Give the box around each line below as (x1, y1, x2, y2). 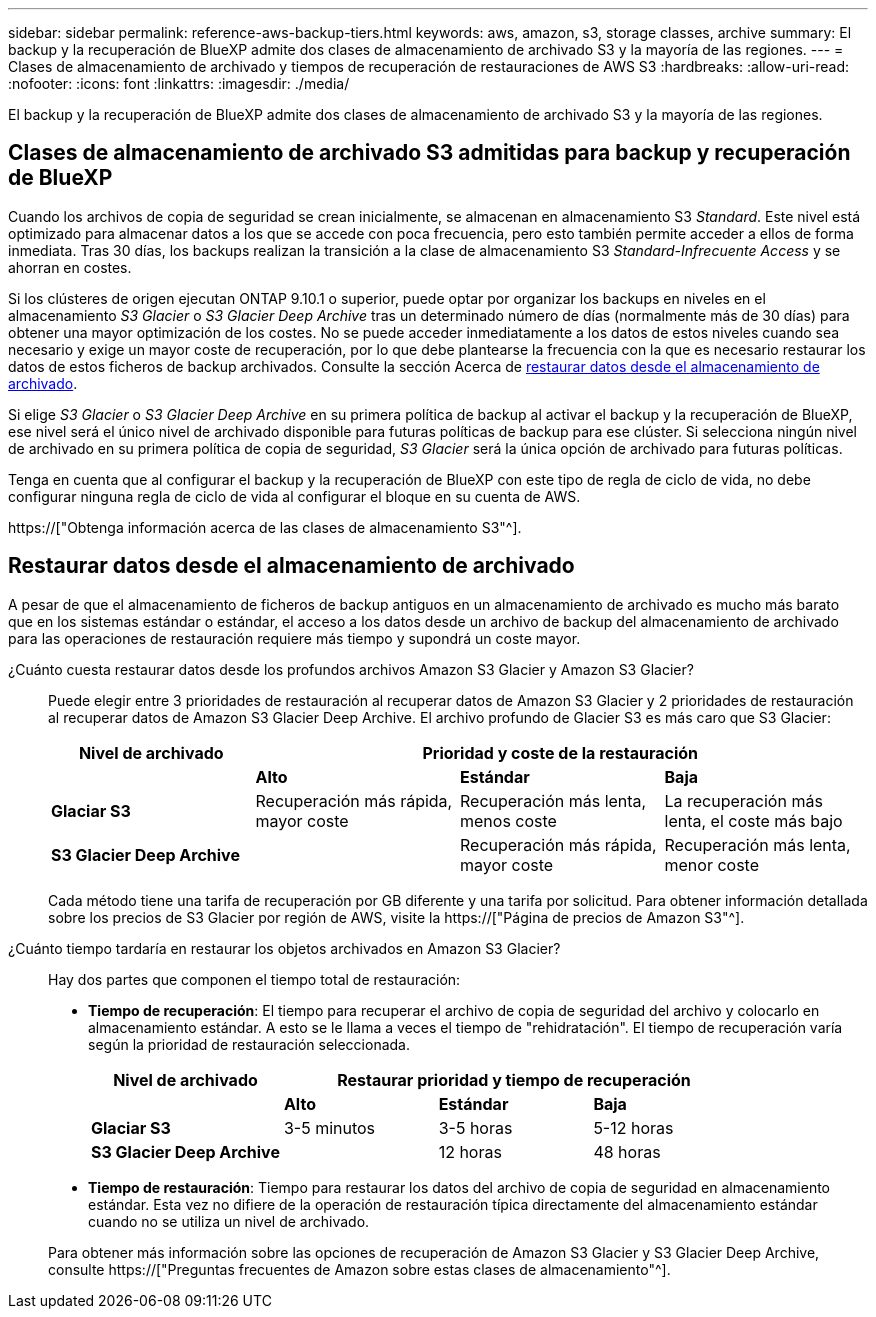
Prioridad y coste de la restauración (422, 742, 699, 763)
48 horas (593, 1141, 661, 1162)
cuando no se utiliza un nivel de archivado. (88, 1212, 370, 1230)
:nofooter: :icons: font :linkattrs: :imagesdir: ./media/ (8, 75, 350, 92)
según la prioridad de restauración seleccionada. (88, 1035, 410, 1053)
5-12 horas (593, 1117, 674, 1138)
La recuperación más (664, 790, 823, 811)
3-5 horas (438, 1117, 513, 1138)
